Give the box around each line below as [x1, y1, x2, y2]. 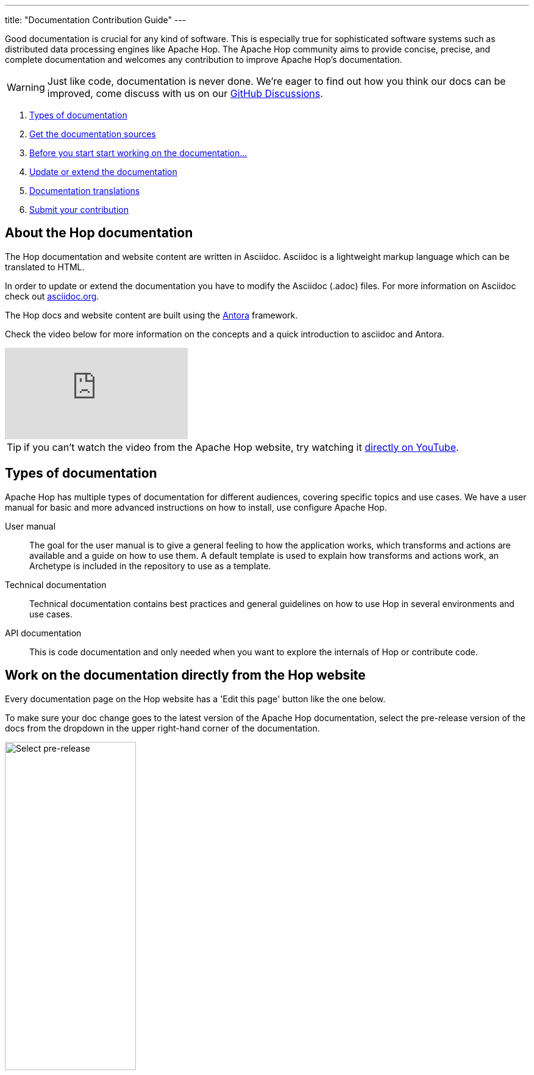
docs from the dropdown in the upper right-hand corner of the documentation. [5, 722, 320, 733]
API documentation [5, 627, 82, 638]
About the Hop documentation [5, 225, 193, 241]
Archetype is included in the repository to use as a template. [29, 560, 271, 571]
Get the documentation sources [29, 129, 156, 139]
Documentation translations [29, 185, 140, 196]
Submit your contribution [29, 204, 129, 215]
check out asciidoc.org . [5, 290, 99, 301]
